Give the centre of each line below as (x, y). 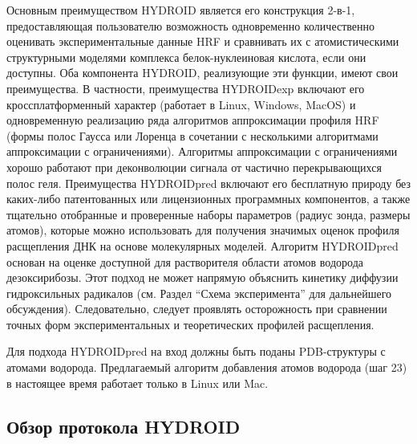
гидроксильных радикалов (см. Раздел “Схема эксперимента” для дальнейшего (199, 293)
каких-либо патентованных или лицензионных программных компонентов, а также (208, 199)
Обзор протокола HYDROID (123, 426)
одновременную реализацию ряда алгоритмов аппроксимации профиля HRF (193, 120)
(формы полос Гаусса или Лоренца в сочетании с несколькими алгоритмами (192, 135)
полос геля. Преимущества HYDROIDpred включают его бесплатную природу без (209, 183)
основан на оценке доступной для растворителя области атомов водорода (185, 261)
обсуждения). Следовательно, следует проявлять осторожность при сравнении (197, 309)
